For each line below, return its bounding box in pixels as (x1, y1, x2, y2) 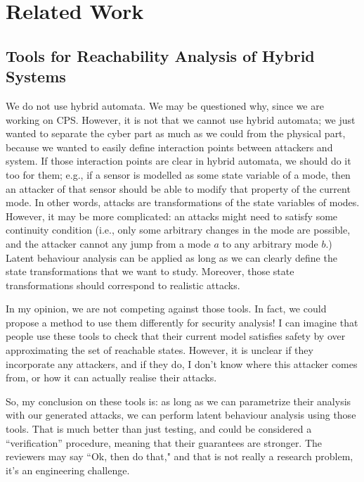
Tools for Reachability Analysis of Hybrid (6, 44, 315, 66)
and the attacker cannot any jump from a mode (6, 236, 211, 250)
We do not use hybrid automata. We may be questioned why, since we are (6, 98, 324, 113)
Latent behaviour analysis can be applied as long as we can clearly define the (6, 250, 337, 265)
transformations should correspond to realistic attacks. (6, 277, 240, 292)
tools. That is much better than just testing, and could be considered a (6, 421, 312, 436)
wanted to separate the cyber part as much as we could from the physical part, (6, 126, 346, 141)
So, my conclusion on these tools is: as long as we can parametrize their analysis (6, 393, 351, 408)
